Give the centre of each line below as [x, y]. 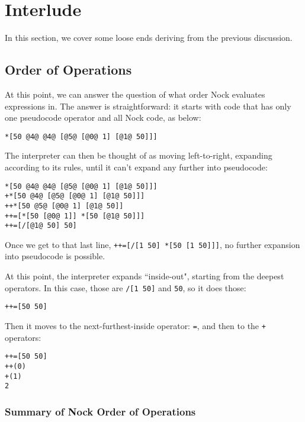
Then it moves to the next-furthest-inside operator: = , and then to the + [135, 325]
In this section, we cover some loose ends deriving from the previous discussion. [149, 38]
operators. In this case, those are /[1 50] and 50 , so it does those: [126, 287]
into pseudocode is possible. [55, 256]
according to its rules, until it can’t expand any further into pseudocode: [136, 167]
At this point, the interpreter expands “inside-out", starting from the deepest [145, 276]
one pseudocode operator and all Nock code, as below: [103, 117]
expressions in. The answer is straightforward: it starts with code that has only [148, 106]
